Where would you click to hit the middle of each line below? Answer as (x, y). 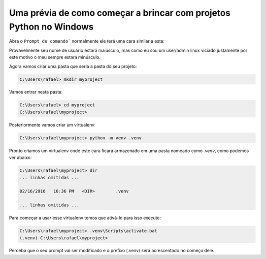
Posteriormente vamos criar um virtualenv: (52, 125)
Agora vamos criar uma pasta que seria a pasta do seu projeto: (73, 66)
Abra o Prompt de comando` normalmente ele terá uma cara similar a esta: (87, 41)
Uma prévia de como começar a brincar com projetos (120, 13)
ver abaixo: (20, 158)
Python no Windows (51, 27)
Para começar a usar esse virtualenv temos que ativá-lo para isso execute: (85, 218)
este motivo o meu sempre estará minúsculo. (55, 57)
